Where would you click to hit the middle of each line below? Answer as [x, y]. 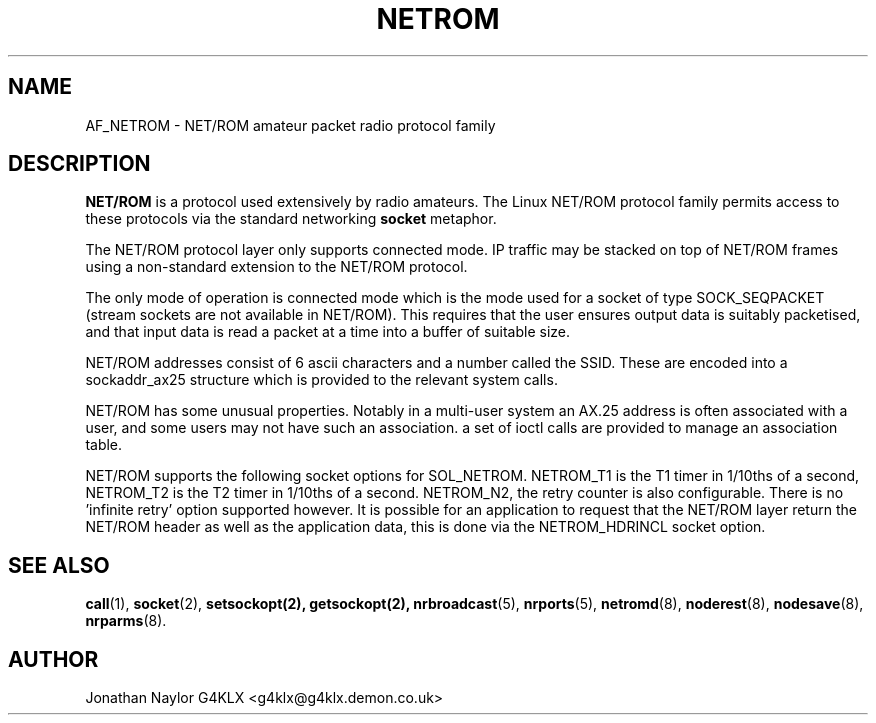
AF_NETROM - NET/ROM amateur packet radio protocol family [290, 125]
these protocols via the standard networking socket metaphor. [291, 219]
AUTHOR [53, 659]
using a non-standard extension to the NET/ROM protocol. [276, 267]
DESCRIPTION [79, 164]
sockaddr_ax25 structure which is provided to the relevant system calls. [321, 380]
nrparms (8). [126, 621]
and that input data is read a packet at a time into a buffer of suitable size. [328, 332]
